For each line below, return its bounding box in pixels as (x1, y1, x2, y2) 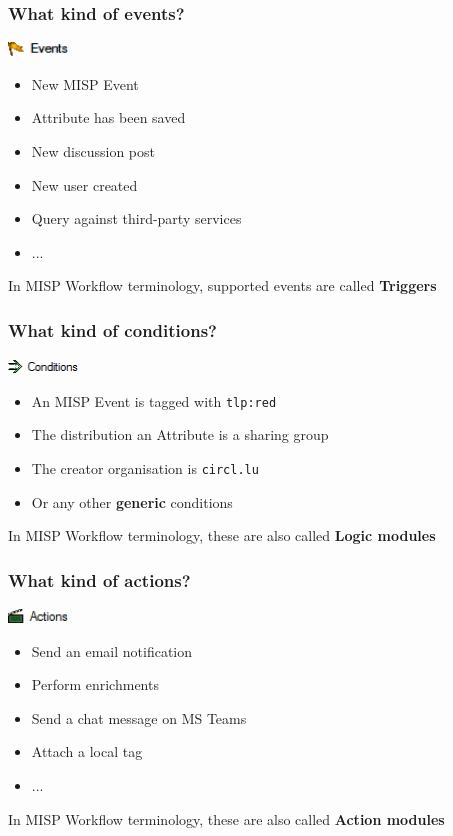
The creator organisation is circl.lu (31, 458, 259, 479)
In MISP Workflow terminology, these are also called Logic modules (8, 525, 436, 546)
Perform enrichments (31, 674, 159, 695)
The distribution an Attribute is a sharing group (31, 424, 329, 445)
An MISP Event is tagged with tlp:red (31, 390, 277, 411)
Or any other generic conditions (31, 491, 233, 512)
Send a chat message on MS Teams (31, 707, 247, 728)
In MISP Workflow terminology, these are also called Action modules (8, 808, 445, 829)
